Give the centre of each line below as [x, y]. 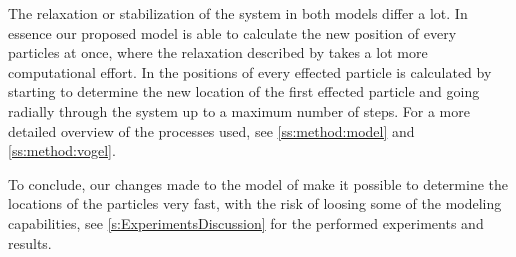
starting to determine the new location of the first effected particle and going [244, 91]
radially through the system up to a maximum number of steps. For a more [239, 110]
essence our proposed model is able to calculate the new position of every [232, 32]
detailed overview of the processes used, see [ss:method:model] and [211, 130]
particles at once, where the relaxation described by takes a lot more [218, 52]
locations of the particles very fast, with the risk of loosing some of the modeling [255, 203]
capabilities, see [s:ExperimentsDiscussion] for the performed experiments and [246, 222]
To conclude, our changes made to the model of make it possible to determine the [258, 183]
